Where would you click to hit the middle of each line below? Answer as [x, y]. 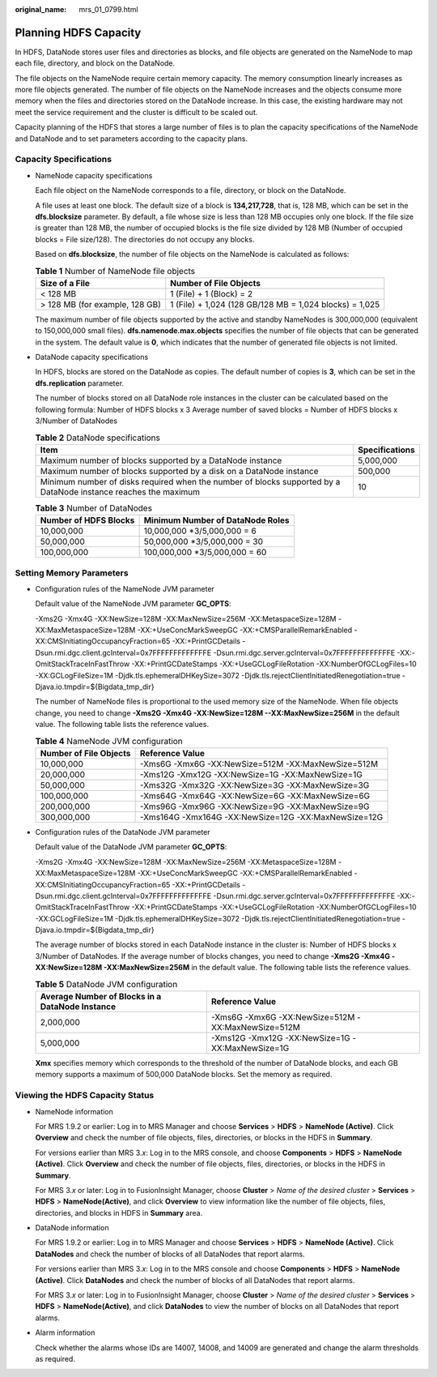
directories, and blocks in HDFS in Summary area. [119, 1212]
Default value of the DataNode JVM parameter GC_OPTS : [131, 847]
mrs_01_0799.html [108, 9]
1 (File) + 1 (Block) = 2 [212, 293]
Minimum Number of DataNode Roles [216, 520]
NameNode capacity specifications [94, 175]
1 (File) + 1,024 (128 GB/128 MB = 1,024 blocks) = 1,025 [275, 304]
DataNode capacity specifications [92, 357]
